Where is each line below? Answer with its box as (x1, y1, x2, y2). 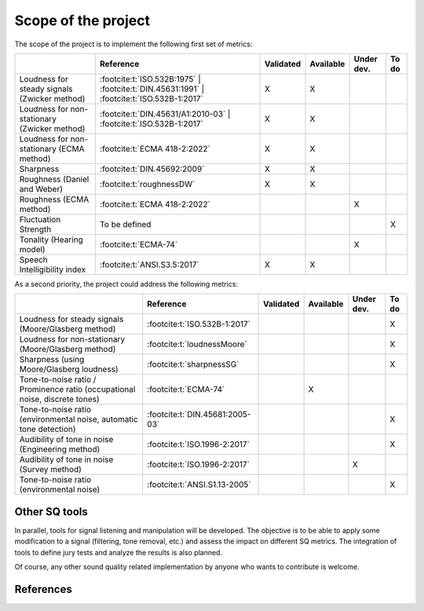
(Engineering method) (19, 444, 101, 455)
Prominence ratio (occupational (19, 384, 136, 395)
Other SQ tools (14, 505, 88, 518)
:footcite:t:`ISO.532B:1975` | (99, 73, 202, 84)
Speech (19, 254, 49, 265)
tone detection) (19, 424, 76, 435)
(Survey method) (19, 464, 82, 475)
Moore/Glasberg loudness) (19, 364, 119, 375)
